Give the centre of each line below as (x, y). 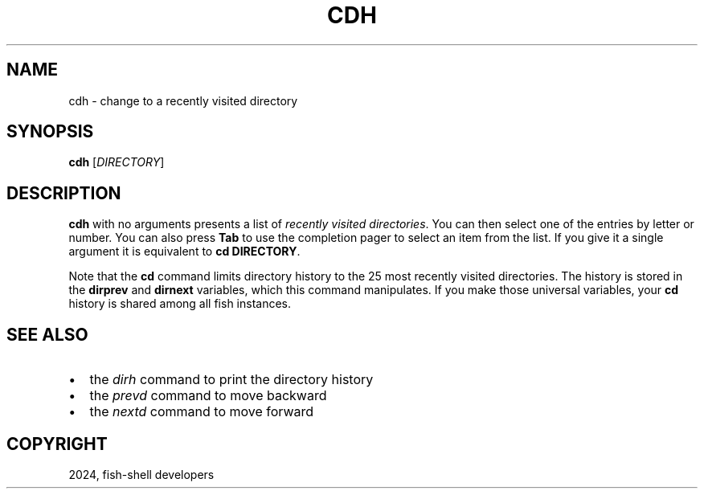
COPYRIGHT (57, 444)
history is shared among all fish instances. (180, 304)
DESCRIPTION (64, 193)
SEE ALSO (47, 334)
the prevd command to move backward (208, 396)
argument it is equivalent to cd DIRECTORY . (184, 252)
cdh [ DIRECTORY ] (117, 162)
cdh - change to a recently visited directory (183, 100)
